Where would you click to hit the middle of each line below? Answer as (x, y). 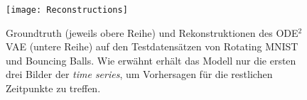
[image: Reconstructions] (67, 10)
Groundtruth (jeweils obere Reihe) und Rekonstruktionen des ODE (152, 32)
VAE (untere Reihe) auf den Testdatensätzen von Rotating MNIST (152, 46)
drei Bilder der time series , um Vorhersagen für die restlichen (139, 74)
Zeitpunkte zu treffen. (53, 88)
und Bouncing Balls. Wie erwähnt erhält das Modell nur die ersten (151, 60)
